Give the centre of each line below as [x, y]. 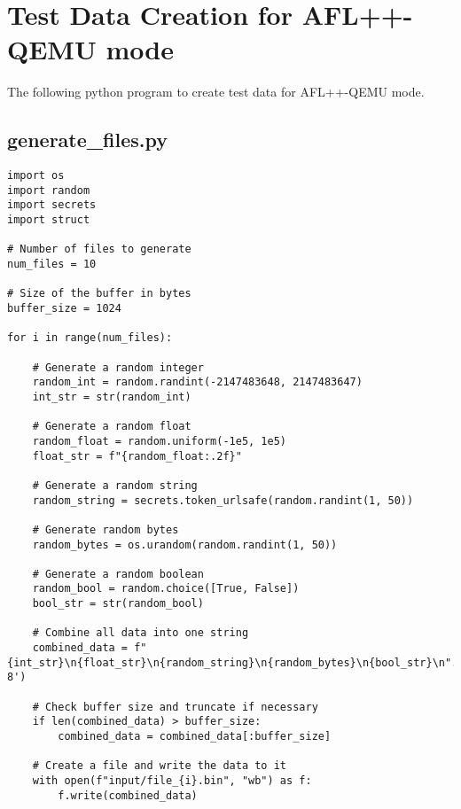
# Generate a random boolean [118, 574]
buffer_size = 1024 [64, 309]
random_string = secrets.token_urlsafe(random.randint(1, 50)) [223, 500]
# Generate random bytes [105, 529]
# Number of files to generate [99, 249]
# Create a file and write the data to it [159, 766]
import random [49, 190]
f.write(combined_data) [128, 795]
